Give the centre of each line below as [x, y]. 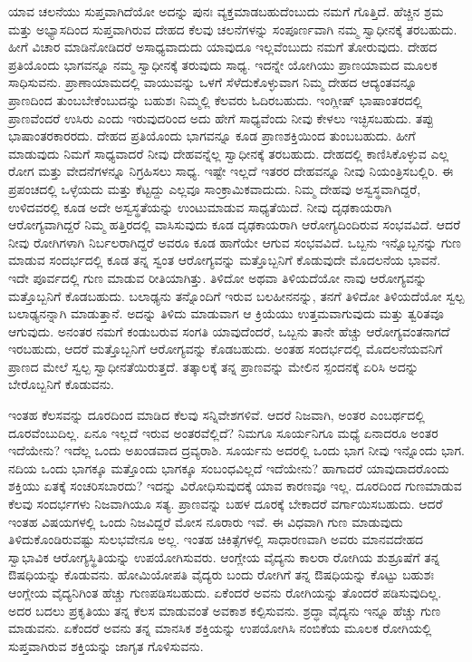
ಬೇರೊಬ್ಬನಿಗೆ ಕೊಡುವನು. [61, 384]
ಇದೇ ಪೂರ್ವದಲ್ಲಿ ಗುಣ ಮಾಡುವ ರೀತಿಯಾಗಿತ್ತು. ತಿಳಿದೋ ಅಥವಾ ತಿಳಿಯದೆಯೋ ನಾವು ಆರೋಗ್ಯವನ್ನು [218, 277]
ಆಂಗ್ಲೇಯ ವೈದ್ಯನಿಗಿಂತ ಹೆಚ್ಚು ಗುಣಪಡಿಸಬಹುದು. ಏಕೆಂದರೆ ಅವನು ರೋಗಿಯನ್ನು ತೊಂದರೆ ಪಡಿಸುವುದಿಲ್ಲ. [225, 592]
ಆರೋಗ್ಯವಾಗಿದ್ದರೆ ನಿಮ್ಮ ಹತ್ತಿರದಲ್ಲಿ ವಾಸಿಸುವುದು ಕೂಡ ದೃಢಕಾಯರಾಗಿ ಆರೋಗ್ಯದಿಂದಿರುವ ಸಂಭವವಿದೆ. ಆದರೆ [235, 224]
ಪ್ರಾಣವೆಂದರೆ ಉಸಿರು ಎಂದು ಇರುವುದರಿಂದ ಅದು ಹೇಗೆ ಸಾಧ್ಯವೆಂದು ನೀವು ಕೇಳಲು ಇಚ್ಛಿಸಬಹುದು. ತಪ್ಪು [221, 117]
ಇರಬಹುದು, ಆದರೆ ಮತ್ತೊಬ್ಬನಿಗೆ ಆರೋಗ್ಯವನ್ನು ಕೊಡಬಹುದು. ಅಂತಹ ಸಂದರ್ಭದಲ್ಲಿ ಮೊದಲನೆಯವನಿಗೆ [226, 349]
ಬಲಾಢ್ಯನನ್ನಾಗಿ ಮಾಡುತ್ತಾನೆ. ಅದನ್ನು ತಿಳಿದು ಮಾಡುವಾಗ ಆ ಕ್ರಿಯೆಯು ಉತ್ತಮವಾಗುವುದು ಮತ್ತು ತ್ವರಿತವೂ [226, 313]
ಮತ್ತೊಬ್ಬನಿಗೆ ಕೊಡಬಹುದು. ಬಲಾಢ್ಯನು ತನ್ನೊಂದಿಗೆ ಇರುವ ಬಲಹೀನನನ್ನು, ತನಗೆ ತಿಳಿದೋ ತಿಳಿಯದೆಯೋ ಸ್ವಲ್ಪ [236, 295]
